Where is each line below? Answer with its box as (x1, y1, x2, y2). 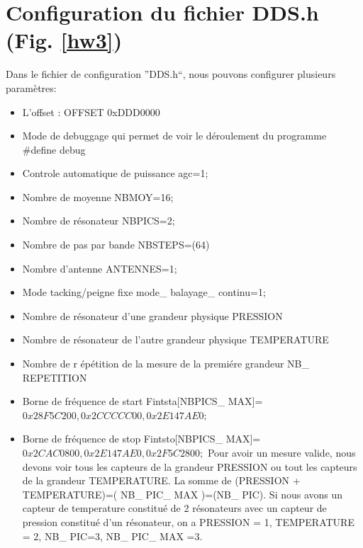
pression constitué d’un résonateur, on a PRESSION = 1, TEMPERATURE (22, 514, 354, 529)
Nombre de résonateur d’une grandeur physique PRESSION (22, 308, 283, 323)
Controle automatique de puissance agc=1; (22, 166, 208, 181)
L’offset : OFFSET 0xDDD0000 (22, 104, 160, 119)
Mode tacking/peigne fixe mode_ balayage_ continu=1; (22, 285, 266, 299)
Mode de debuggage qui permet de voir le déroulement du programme (22, 128, 327, 143)
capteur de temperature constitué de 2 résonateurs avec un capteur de (22, 501, 327, 515)
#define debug (22, 142, 86, 156)
